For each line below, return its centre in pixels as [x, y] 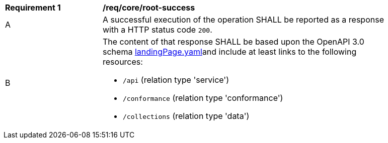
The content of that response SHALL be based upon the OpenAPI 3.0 [234, 42]
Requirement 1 [33, 8]
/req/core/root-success [149, 8]
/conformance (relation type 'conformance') [203, 98]
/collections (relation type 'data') [186, 116]
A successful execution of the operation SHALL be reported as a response [243, 20]
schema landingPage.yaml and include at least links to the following [230, 52]
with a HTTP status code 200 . [158, 30]
